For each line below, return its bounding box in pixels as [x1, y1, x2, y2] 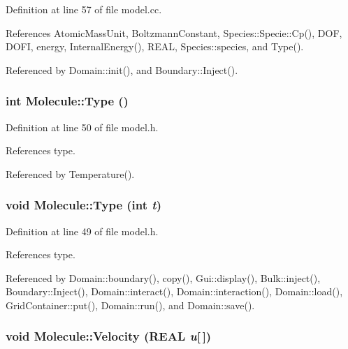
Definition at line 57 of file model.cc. [6, 2, 162, 16]
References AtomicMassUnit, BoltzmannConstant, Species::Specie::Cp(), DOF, [6, 25, 342, 40]
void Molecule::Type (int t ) [6, 196, 161, 214]
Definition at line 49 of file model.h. [6, 223, 159, 238]
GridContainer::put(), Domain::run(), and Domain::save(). [6, 297, 255, 312]
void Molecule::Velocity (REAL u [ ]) [6, 327, 212, 345]
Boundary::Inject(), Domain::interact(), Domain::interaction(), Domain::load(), [6, 284, 343, 299]
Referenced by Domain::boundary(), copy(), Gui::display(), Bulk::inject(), [6, 270, 321, 285]
